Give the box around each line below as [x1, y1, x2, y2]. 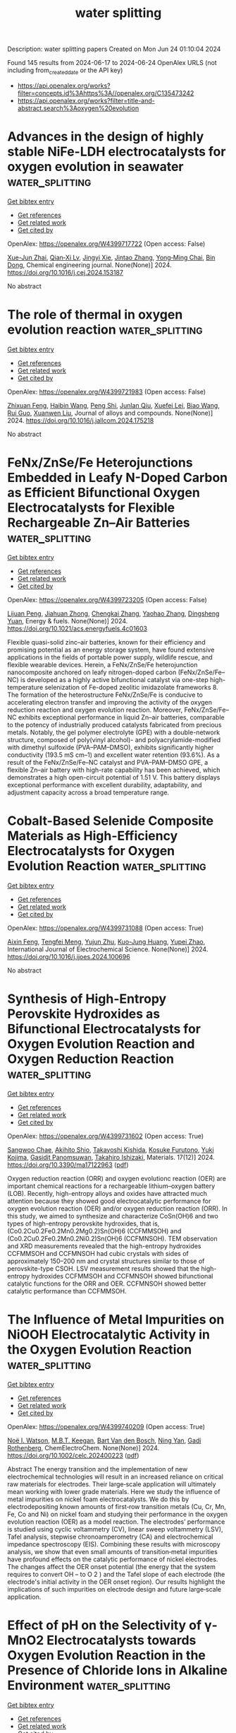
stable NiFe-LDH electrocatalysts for [7, 143, 226, 160]
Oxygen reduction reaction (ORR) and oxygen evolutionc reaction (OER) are [7, 1174, 227, 1182]
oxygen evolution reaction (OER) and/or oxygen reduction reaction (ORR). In [7, 1204, 228, 1213]
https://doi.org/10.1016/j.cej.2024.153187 [7, 268, 123, 276]
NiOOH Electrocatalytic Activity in [7, 1327, 210, 1342]
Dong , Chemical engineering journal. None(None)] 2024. [7, 260, 172, 269]
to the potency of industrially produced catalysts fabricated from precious [7, 720, 222, 729]
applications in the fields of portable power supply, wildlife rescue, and [7, 652, 213, 662]
